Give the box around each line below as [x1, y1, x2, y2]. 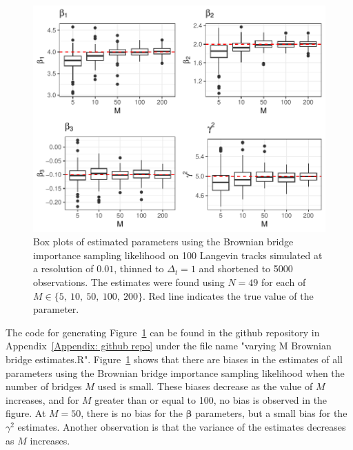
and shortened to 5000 [199, 261, 293, 276]
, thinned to [114, 261, 164, 276]
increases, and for [6, 392, 79, 407]
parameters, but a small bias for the [195, 406, 347, 420]
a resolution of [33, 261, 94, 276]
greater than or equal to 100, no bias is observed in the [94, 392, 327, 407]
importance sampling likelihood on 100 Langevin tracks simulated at [33, 247, 323, 262]
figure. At [6, 406, 46, 420]
